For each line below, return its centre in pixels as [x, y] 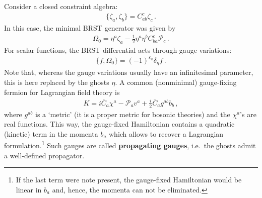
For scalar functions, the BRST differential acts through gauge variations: [118, 49]
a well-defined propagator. [44, 155]
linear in [29, 189]
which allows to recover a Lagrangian [166, 133]
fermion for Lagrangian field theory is [62, 92]
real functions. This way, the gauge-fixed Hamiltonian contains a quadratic [119, 124]
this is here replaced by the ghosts [57, 82]
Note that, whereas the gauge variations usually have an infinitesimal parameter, [129, 72]
